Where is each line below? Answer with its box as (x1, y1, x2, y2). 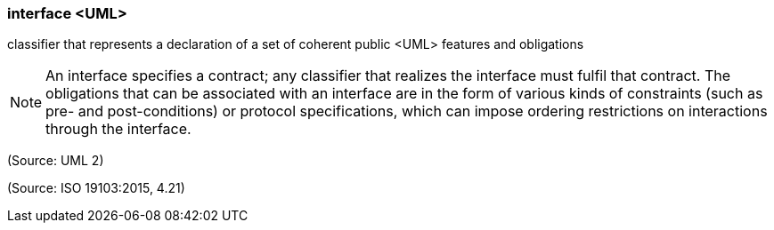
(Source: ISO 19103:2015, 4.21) (7, 180, 185, 196)
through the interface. (45, 120, 191, 139)
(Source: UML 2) (7, 153, 104, 169)
